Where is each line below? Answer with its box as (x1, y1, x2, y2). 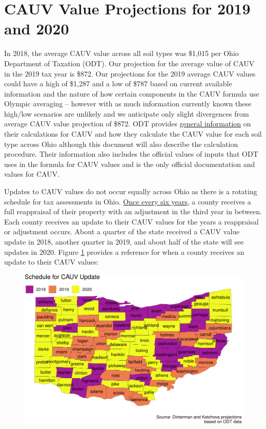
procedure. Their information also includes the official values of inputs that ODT (4, 148, 258, 159)
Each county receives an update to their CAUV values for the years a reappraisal (4, 216, 259, 227)
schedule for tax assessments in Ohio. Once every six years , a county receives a (4, 196, 251, 207)
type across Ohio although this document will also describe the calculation (4, 138, 238, 149)
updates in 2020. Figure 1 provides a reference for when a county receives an (4, 246, 244, 257)
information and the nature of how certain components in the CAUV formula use (4, 88, 259, 99)
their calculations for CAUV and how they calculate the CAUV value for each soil (4, 128, 262, 139)
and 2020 (4, 18, 69, 39)
